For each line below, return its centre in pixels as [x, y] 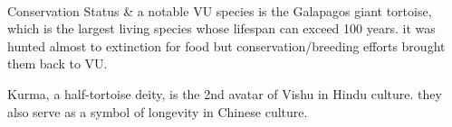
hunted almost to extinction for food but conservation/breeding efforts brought [226, 45]
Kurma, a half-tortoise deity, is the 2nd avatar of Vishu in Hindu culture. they [225, 93]
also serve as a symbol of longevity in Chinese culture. [158, 111]
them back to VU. [58, 63]
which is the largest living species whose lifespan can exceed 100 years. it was [221, 28]
